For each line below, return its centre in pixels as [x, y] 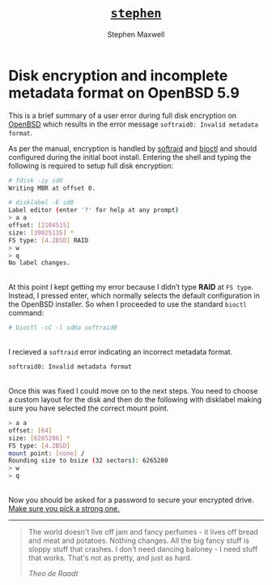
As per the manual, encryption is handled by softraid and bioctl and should [133, 148]
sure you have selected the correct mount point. [89, 408]
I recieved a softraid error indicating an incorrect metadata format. [121, 352]
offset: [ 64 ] [30, 430]
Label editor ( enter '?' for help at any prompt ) [94, 210]
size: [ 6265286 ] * [39, 438]
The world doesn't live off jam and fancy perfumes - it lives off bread [143, 532]
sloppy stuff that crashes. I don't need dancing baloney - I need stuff [143, 549]
